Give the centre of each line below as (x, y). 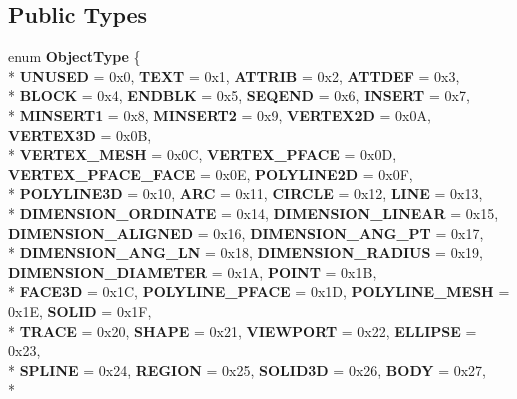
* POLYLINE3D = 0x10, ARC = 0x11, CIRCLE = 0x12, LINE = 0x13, (245, 193)
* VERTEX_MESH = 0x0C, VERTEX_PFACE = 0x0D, (202, 154)
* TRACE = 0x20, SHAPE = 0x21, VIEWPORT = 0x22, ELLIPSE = (242, 330)
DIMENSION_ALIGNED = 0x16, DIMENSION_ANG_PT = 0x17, (246, 232)
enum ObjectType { (74, 56)
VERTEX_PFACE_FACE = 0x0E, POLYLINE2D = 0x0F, (210, 173)
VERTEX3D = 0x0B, (80, 134)
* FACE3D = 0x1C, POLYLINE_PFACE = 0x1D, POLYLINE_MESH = (259, 291)
